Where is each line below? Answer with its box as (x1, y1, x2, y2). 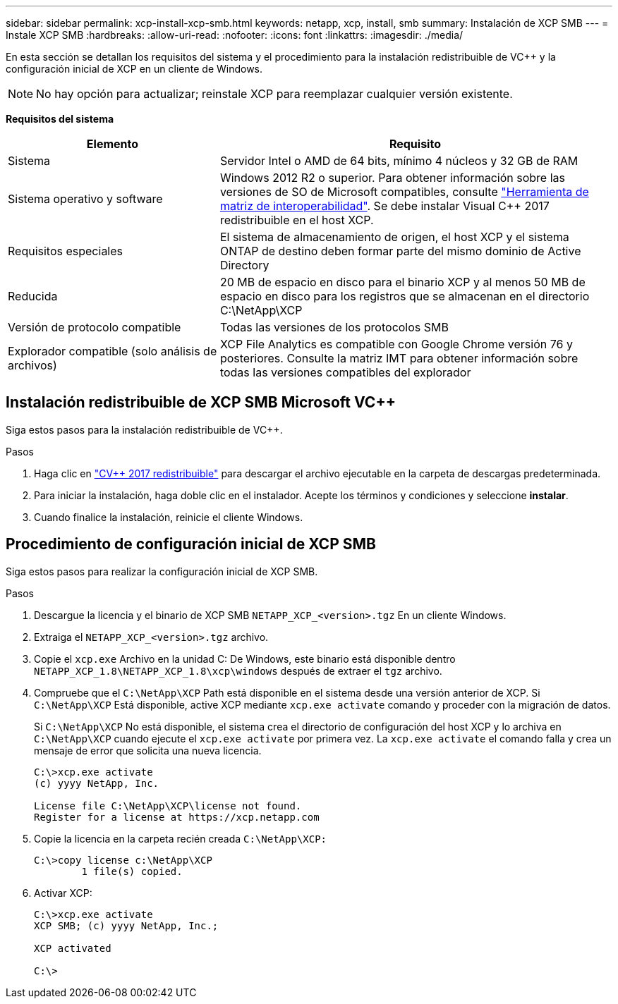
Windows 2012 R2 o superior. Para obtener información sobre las (219, 171, 565, 185)
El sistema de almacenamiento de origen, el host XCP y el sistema (219, 230, 569, 244)
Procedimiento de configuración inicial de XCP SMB (6, 535, 376, 553)
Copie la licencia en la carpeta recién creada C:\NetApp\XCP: (34, 832, 327, 845)
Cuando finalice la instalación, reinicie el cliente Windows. (34, 510, 303, 523)
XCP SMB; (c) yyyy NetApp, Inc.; (34, 919, 219, 931)
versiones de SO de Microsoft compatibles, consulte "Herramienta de (219, 185, 589, 199)
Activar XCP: (34, 886, 92, 899)
